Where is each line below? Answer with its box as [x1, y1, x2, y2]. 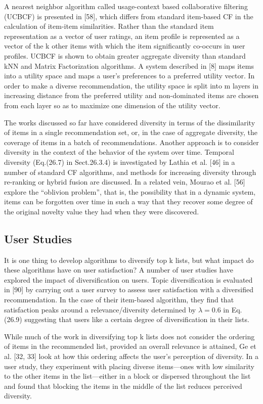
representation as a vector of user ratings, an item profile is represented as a [4, 30, 240, 41]
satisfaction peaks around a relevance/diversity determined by [4, 304, 196, 315]
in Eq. [223, 304, 242, 315]
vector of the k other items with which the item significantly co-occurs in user [4, 40, 245, 51]
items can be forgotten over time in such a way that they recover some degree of [4, 196, 253, 207]
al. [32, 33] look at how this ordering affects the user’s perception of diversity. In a [4, 351, 259, 362]
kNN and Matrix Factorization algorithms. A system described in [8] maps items [4, 60, 254, 71]
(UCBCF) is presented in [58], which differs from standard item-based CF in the [4, 11, 253, 21]
